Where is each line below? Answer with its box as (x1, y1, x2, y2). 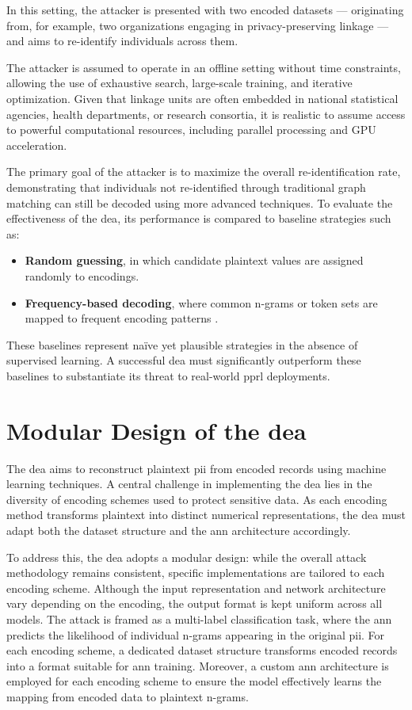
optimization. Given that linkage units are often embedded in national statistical (6, 90, 399, 106)
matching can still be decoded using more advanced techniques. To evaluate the (6, 194, 393, 211)
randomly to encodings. (25, 267, 139, 284)
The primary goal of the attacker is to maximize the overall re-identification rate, (6, 163, 401, 180)
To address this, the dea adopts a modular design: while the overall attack (6, 548, 367, 565)
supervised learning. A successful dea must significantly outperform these (6, 352, 361, 368)
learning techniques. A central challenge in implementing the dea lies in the (6, 475, 372, 492)
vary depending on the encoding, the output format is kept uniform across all (6, 595, 383, 612)
